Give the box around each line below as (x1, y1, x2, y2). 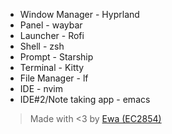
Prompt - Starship (19, 51, 94, 63)
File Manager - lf (19, 72, 89, 84)
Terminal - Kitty (19, 62, 85, 73)
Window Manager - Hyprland (19, 9, 140, 20)
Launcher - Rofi (19, 30, 85, 41)
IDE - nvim (19, 83, 63, 94)
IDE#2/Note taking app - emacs (19, 94, 151, 105)
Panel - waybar (19, 19, 83, 31)
